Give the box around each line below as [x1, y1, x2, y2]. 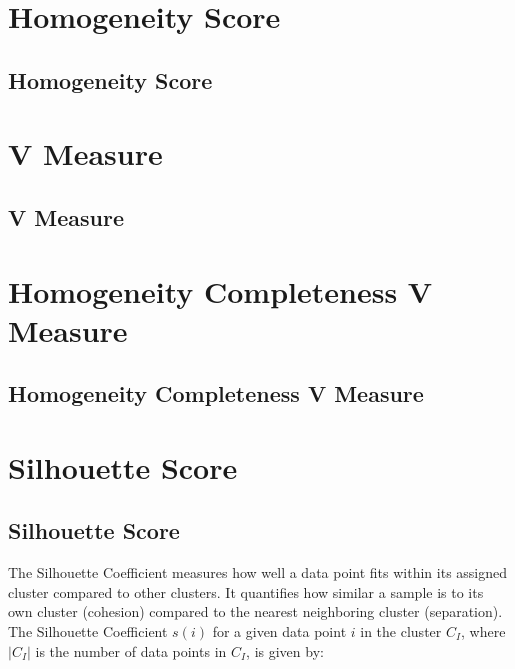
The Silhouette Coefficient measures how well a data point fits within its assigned [8, 562, 508, 583]
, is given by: [246, 640, 324, 661]
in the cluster [360, 621, 442, 642]
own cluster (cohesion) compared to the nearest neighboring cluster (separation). [8, 601, 503, 622]
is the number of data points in [35, 640, 227, 661]
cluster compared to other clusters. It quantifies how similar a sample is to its [8, 581, 484, 602]
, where [461, 621, 506, 642]
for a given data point [212, 621, 347, 642]
